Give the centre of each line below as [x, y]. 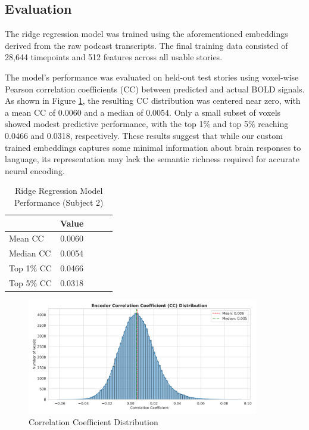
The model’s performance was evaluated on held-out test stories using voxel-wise [152, 77]
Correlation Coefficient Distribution [93, 422]
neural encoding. [35, 170]
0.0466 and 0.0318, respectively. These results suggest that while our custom [144, 135]
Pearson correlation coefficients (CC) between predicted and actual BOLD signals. [155, 89]
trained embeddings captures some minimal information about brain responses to [153, 147]
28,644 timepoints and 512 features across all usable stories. [114, 57]
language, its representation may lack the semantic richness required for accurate [152, 159]
